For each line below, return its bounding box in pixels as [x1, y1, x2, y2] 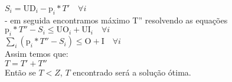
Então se [5, 66, 36, 78]
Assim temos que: [5, 47, 68, 60]
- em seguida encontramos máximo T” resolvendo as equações [5, 13, 228, 26]
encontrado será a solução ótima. [73, 66, 191, 78]
